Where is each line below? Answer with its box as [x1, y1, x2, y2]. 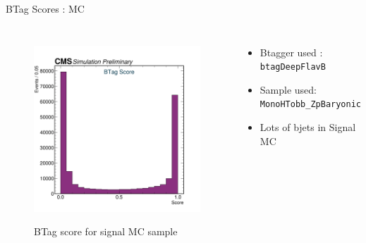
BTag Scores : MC [6, 1, 85, 15]
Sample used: [260, 82, 317, 96]
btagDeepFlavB [260, 62, 326, 73]
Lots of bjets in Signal [260, 120, 356, 135]
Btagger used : [260, 44, 323, 59]
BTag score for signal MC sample [34, 224, 178, 239]
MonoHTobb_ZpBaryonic [260, 99, 361, 110]
